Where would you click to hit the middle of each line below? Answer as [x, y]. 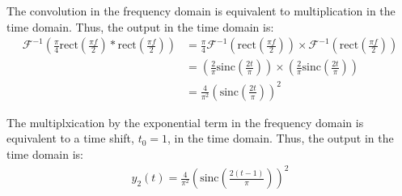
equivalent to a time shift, [70, 138]
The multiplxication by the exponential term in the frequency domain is [185, 122]
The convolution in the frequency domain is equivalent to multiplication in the [201, 11]
